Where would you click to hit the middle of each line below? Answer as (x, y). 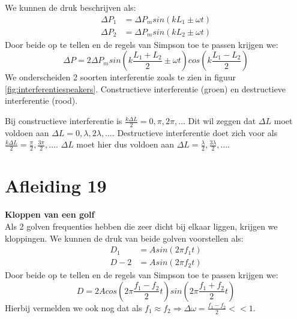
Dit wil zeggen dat (222, 121)
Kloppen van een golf (50, 214)
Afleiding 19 (56, 186)
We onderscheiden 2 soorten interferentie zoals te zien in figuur (121, 77)
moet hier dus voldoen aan (125, 144)
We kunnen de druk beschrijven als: (70, 7)
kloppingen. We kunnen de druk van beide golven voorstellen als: (124, 238)
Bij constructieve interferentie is (64, 121)
